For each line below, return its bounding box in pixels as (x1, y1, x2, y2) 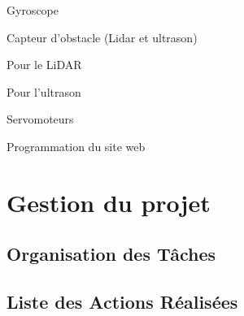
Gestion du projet (7, 185, 211, 219)
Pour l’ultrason (7, 83, 81, 100)
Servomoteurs (7, 110, 74, 128)
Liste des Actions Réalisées (7, 289, 238, 314)
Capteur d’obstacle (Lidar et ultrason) (7, 28, 198, 45)
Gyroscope (7, 2, 59, 18)
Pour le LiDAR (7, 56, 82, 73)
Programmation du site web (7, 137, 146, 154)
